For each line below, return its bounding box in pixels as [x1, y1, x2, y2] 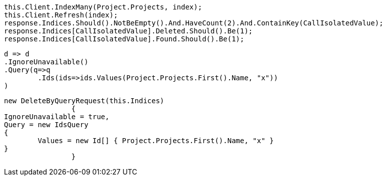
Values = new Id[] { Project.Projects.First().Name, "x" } [37, 137, 274, 145]
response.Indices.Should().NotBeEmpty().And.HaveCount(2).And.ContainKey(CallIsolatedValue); [4, 19, 383, 27]
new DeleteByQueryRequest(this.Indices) [4, 97, 164, 105]
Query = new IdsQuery [4, 121, 88, 129]
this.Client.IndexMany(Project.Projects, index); [4, 3, 202, 11]
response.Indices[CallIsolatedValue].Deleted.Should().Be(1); [4, 27, 253, 35]
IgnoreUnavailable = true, [4, 113, 109, 121]
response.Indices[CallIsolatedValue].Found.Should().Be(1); [4, 35, 244, 43]
